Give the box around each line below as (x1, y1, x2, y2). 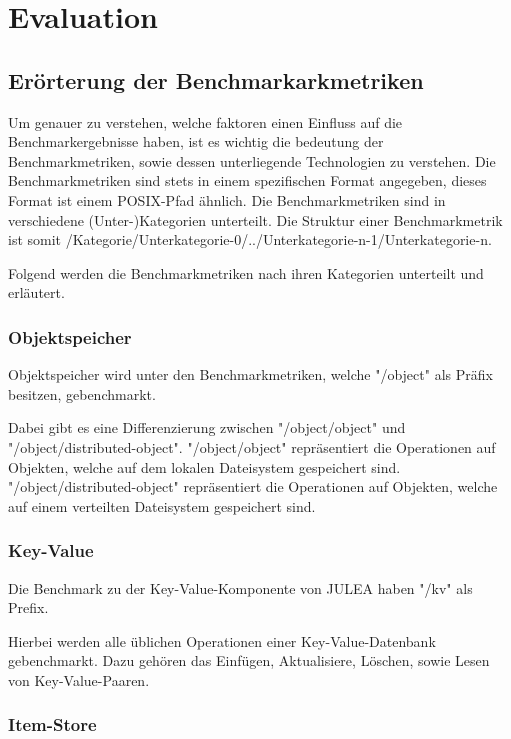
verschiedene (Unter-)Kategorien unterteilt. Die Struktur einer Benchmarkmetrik (8, 209, 503, 230)
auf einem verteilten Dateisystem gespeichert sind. (8, 495, 316, 516)
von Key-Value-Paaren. (8, 669, 150, 690)
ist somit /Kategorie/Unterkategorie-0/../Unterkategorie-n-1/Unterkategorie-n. (8, 229, 492, 250)
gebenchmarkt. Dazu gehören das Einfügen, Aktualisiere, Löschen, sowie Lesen (8, 650, 490, 671)
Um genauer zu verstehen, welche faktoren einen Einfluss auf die (8, 111, 403, 132)
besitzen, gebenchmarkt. (8, 383, 156, 404)
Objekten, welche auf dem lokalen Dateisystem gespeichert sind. (8, 456, 401, 477)
